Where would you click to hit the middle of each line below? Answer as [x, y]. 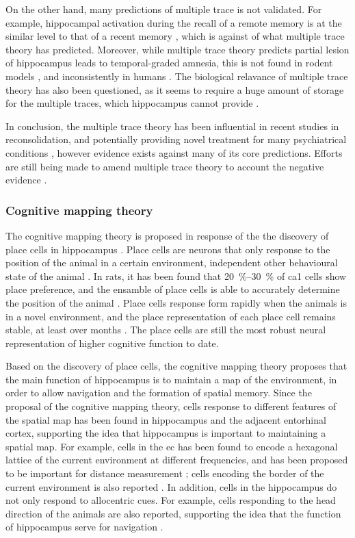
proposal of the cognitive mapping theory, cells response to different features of [171, 406]
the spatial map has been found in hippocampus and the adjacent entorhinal [166, 419]
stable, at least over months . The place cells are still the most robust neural [166, 330]
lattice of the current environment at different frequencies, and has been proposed [177, 460]
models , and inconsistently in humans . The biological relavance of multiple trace [177, 76]
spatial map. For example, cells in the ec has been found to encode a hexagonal [172, 446]
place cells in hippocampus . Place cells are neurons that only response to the [168, 249]
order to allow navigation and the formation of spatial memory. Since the [159, 393]
